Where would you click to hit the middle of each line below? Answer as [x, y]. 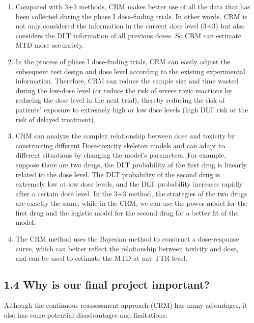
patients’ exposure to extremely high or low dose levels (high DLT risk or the [132, 109]
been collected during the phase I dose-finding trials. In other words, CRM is [131, 16]
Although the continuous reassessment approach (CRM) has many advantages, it [126, 305]
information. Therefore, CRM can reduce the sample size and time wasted [127, 81]
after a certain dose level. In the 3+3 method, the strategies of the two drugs [131, 193]
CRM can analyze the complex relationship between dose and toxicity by [125, 136]
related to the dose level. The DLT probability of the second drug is [118, 174]
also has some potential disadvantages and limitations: [86, 314]
